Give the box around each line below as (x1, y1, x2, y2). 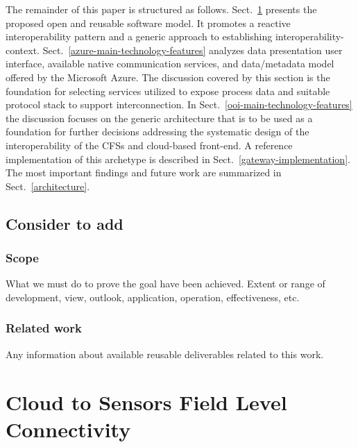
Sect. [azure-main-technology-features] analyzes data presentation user (42, 42, 343, 57)
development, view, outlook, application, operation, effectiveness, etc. (6, 289, 300, 304)
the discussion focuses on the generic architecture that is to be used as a (6, 110, 313, 125)
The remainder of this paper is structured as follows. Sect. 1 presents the (6, 2, 317, 16)
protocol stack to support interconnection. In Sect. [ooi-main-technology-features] (6, 97, 352, 112)
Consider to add (6, 212, 123, 234)
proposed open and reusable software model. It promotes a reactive (6, 15, 291, 30)
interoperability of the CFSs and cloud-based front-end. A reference (6, 137, 293, 152)
